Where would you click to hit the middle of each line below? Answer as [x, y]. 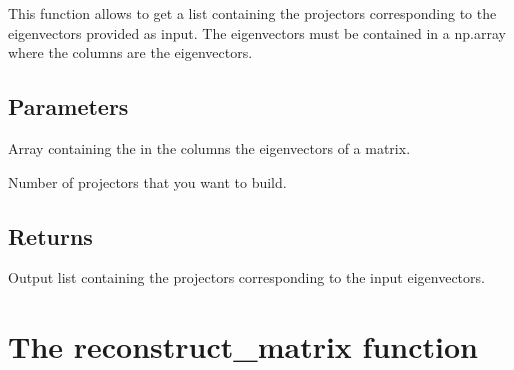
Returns [50, 235]
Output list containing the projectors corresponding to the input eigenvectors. [246, 277]
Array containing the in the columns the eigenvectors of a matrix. [209, 147]
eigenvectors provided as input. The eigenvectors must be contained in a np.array [257, 32]
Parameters [68, 106]
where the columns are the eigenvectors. [130, 52]
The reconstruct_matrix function [243, 346]
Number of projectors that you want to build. [147, 181]
